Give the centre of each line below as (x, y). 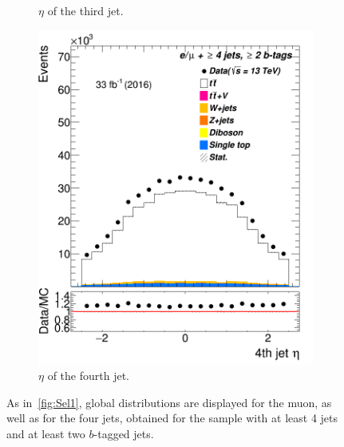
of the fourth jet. (88, 376)
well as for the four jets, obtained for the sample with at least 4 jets (172, 418)
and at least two (46, 433)
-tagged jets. (124, 433)
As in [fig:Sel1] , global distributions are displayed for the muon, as (169, 402)
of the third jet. (85, 10)
